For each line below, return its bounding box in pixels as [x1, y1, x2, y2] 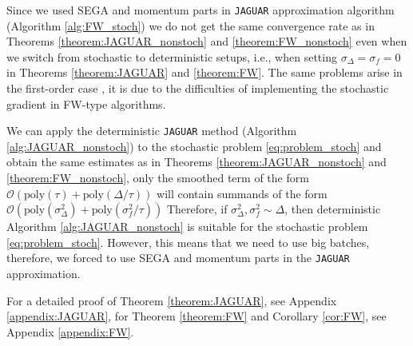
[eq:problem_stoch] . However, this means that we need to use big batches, [6, 233, 370, 250]
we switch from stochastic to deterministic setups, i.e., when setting [6, 48, 337, 65]
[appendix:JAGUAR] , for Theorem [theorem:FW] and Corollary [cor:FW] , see [6, 308, 387, 324]
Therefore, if [166, 201, 228, 217]
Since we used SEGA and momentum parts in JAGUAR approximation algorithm [6, 2, 395, 18]
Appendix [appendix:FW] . [6, 323, 134, 340]
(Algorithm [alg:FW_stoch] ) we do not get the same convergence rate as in [6, 17, 375, 34]
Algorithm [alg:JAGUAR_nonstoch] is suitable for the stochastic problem [6, 218, 368, 235]
